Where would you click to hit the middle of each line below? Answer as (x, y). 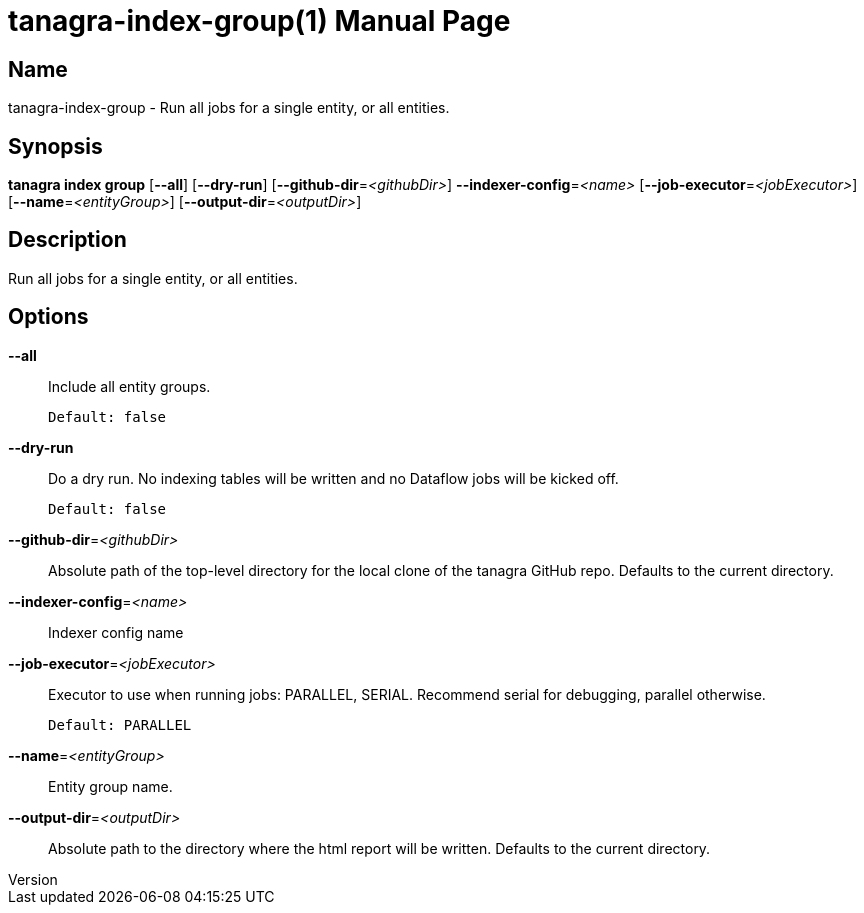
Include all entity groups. (129, 386)
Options (48, 317)
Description (67, 240)
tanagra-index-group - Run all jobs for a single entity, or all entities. (229, 108)
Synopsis (55, 146)
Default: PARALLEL (120, 724)
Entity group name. (110, 786)
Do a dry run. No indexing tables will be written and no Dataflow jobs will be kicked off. (333, 478)
